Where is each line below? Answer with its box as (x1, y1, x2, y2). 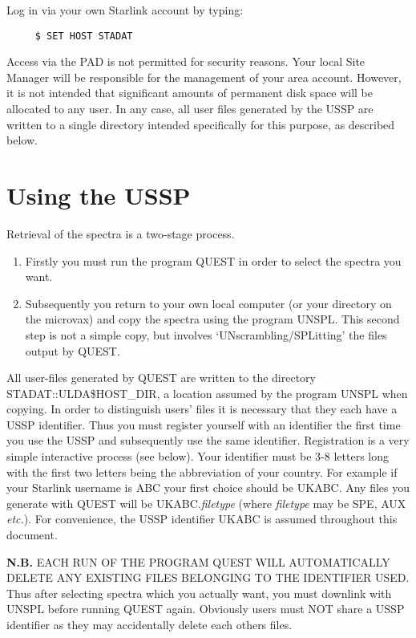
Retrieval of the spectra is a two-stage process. (6, 225, 235, 242)
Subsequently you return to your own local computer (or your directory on (25, 295, 392, 311)
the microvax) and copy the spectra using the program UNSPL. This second (25, 311, 400, 327)
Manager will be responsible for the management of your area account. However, (6, 68, 402, 85)
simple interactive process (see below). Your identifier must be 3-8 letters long (6, 448, 389, 465)
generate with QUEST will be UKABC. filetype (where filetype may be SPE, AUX (6, 494, 406, 511)
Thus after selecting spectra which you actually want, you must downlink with (6, 584, 392, 601)
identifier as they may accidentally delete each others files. (6, 616, 293, 632)
